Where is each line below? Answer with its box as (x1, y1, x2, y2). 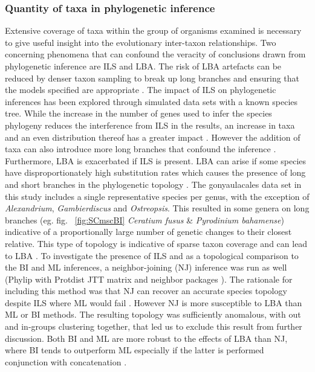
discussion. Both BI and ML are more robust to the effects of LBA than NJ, (5, 332, 288, 344)
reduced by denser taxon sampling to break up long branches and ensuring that (5, 71, 300, 84)
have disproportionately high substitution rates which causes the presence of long (5, 166, 306, 179)
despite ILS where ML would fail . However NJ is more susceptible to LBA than (5, 296, 302, 309)
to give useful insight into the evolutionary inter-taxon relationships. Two (5, 36, 276, 48)
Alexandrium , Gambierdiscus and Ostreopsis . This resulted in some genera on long (5, 202, 310, 214)
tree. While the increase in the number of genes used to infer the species (5, 107, 272, 120)
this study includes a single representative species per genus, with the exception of (5, 190, 310, 202)
